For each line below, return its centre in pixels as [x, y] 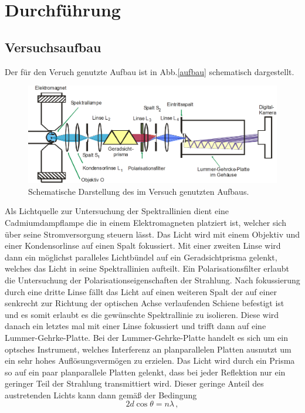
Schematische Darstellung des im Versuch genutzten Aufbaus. [139, 191]
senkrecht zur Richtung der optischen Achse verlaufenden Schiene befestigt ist [145, 303]
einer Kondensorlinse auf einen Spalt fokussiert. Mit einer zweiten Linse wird [143, 246]
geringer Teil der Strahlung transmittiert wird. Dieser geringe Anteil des [134, 383]
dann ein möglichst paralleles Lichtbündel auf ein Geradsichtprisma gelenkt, [141, 257]
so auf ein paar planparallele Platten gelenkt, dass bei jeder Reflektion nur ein [145, 372]
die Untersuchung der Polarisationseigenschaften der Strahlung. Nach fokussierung [152, 280]
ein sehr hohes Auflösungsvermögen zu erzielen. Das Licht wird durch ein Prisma [150, 360]
